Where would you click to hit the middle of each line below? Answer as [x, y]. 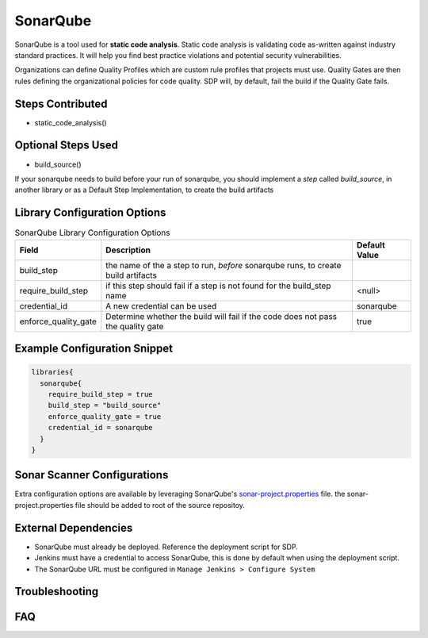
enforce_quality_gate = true [105, 416]
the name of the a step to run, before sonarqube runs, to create [224, 265]
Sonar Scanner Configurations [92, 475]
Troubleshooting [57, 592]
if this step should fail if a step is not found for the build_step [218, 286]
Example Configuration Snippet [94, 349]
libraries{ [52, 372]
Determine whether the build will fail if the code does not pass [221, 316]
